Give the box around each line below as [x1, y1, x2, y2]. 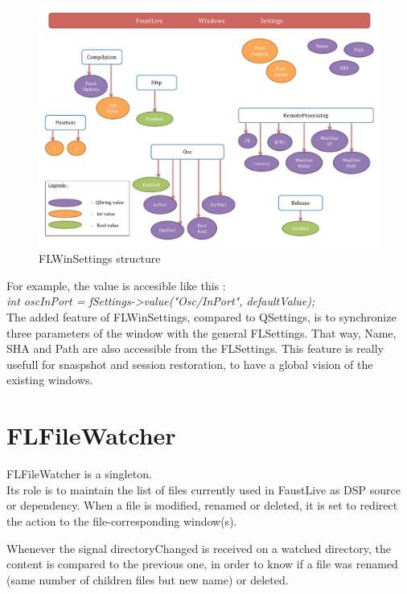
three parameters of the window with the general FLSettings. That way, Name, [6, 324, 397, 341]
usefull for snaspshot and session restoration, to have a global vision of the [6, 355, 373, 372]
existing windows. [6, 371, 93, 388]
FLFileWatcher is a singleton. [6, 465, 152, 482]
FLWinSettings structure [39, 250, 161, 267]
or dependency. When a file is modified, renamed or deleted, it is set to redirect [6, 497, 398, 514]
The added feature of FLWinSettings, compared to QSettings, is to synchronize [6, 309, 397, 326]
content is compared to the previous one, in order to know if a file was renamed [6, 555, 398, 572]
